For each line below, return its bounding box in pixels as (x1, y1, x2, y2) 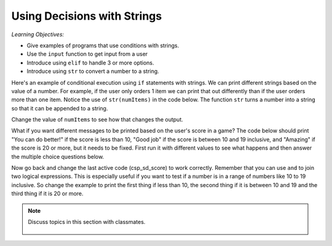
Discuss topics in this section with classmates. (28, 218, 146, 225)
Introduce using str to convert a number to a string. (26, 67, 159, 75)
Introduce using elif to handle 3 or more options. (26, 59, 154, 66)
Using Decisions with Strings (11, 9, 162, 23)
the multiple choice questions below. (11, 153, 105, 160)
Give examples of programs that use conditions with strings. (26, 42, 180, 49)
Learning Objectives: (11, 31, 65, 38)
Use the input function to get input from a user (26, 50, 148, 58)
